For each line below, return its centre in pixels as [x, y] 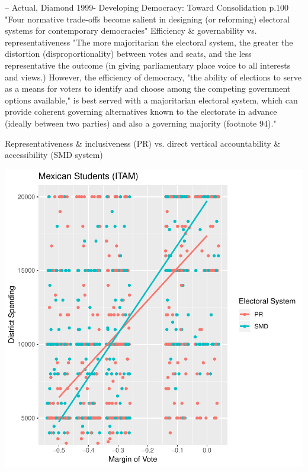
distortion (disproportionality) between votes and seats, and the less [128, 54]
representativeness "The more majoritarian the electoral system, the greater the [149, 42]
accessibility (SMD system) [54, 155]
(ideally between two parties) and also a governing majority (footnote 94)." [141, 123]
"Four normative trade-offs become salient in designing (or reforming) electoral [147, 19]
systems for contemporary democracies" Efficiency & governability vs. [131, 30]
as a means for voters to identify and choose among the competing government [148, 88]
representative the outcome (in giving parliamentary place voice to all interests [148, 65]
